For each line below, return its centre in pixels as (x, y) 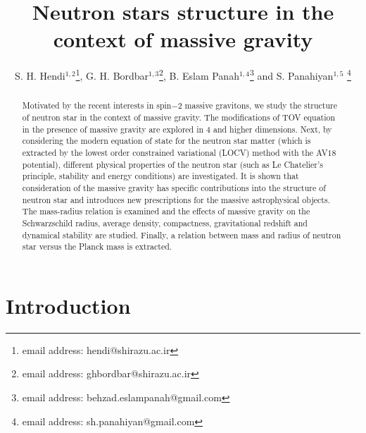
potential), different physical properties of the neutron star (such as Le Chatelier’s (172, 164)
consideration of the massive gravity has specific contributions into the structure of (174, 187)
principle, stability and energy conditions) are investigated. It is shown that (160, 176)
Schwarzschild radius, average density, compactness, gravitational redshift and (165, 222)
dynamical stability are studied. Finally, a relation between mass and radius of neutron (182, 234)
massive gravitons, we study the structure (261, 105)
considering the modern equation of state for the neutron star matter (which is (166, 141)
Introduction (68, 305)
